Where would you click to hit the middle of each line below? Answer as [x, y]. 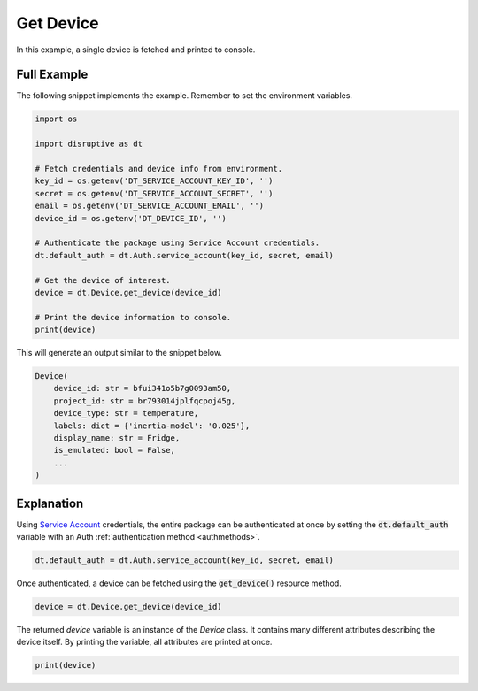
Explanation [50, 503]
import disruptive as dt [89, 144]
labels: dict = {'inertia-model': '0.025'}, [152, 426]
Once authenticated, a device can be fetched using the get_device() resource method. [179, 583]
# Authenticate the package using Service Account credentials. [177, 243]
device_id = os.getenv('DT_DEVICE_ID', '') [131, 218]
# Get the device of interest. [103, 280]
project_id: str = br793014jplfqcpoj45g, [145, 401]
